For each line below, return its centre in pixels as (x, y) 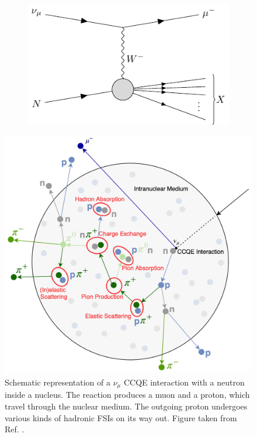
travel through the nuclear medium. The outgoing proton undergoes (126, 406)
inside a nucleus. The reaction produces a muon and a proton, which (127, 395)
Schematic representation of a (58, 382)
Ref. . (15, 429)
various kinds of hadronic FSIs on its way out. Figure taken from (121, 417)
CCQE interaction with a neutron (184, 382)
